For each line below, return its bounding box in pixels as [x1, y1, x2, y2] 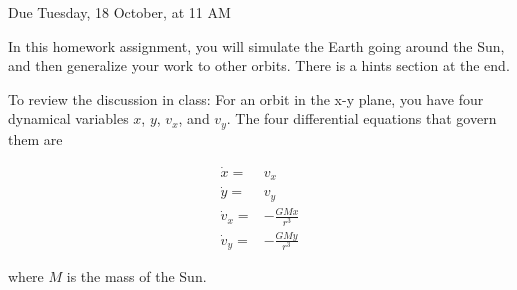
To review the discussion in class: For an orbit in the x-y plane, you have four [8, 88, 484, 109]
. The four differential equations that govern [226, 108, 497, 129]
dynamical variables [8, 108, 129, 129]
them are [8, 128, 63, 149]
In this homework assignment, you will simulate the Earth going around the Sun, [8, 35, 505, 56]
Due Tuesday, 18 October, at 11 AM [8, 2, 231, 22]
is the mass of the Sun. [66, 266, 207, 287]
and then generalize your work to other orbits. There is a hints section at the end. [8, 55, 510, 76]
